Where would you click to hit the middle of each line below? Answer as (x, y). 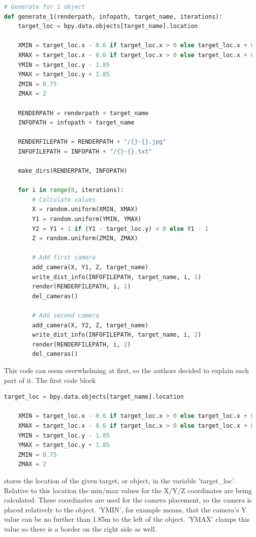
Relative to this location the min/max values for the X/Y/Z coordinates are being (128, 490)
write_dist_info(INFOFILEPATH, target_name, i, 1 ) (117, 277)
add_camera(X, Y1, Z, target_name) (90, 268)
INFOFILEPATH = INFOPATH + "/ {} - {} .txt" (85, 151)
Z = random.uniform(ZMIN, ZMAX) (85, 238)
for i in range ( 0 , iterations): (71, 190)
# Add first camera (64, 258)
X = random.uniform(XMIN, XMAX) (85, 209)
